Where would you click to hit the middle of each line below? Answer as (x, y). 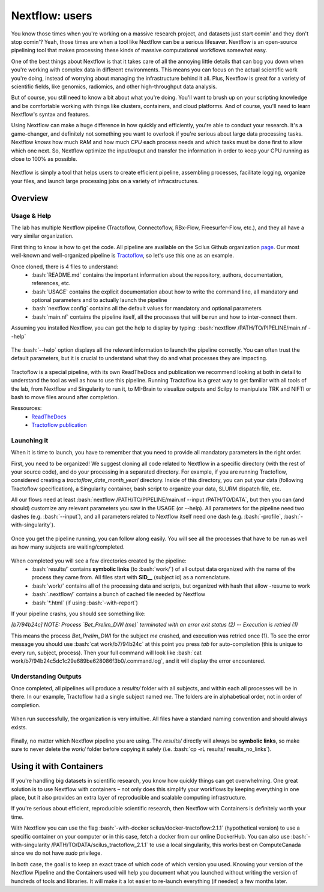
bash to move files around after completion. (65, 397)
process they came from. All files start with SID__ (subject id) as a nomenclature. (131, 577)
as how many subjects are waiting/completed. (68, 547)
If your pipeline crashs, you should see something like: (79, 613)
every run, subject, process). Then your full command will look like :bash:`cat (106, 652)
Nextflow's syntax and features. (50, 115)
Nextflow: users (52, 16)
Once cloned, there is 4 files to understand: (65, 267)
